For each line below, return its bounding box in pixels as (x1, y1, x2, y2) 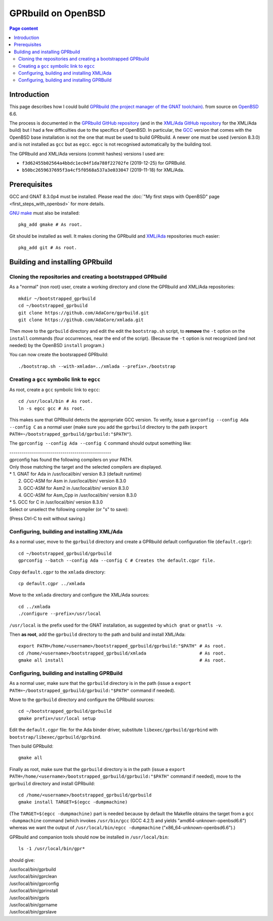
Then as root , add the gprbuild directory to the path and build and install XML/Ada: (9, 631, 186, 637)
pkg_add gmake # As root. (18, 222, 83, 227)
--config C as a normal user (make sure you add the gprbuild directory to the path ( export (9, 424, 208, 430)
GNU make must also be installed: (9, 210, 80, 216)
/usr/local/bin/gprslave (9, 909, 57, 915)
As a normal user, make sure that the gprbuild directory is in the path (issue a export (9, 680, 192, 686)
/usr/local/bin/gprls (9, 895, 50, 901)
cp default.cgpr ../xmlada (18, 581, 85, 586)
